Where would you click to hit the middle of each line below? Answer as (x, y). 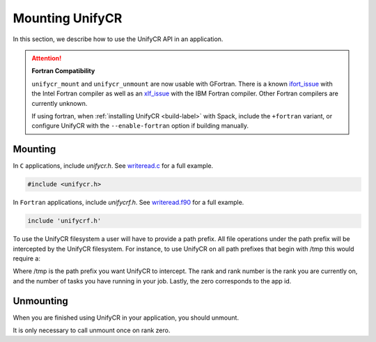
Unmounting (41, 301)
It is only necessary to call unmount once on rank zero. (92, 330)
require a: (27, 258)
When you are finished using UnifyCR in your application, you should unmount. (126, 318)
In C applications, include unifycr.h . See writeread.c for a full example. (113, 166)
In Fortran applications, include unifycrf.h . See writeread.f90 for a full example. (128, 203)
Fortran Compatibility (63, 71)
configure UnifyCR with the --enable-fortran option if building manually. (140, 126)
